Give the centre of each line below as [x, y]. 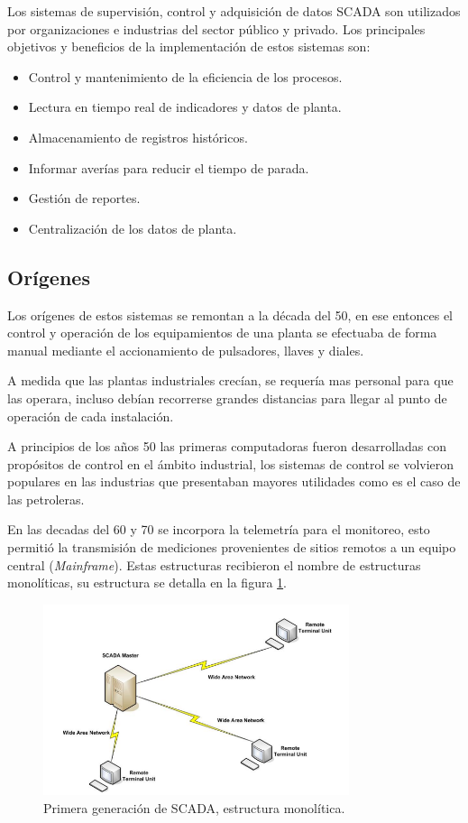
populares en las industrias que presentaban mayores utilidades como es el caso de [234, 481]
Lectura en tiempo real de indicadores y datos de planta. [185, 107]
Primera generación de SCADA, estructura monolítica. [194, 807]
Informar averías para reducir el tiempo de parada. [169, 167]
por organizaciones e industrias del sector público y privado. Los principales [216, 28]
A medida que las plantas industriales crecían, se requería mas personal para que [230, 380]
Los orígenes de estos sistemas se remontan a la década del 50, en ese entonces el [230, 314]
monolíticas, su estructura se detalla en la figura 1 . [147, 583]
